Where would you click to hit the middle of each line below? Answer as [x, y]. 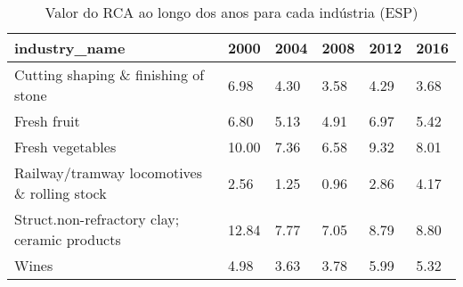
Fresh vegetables [65, 147]
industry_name [70, 48]
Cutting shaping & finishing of [110, 74]
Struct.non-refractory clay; [97, 219]
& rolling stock [61, 193]
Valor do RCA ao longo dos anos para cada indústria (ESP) [231, 12]
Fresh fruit [47, 121]
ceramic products [68, 239]
